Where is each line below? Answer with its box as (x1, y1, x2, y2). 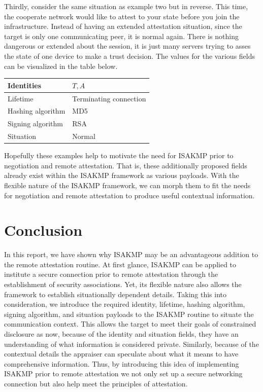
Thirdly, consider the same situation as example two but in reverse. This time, (4, 1, 248, 11)
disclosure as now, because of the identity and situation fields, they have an (4, 328, 239, 339)
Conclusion (4, 220, 83, 240)
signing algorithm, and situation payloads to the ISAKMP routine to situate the (4, 308, 254, 319)
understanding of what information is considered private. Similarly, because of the (4, 338, 259, 349)
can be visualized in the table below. (4, 60, 118, 71)
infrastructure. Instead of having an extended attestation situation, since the (4, 21, 242, 31)
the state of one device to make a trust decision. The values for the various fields (4, 50, 255, 61)
